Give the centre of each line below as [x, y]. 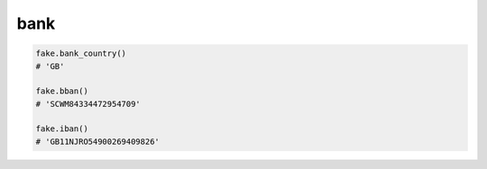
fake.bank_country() [81, 53]
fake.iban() [62, 129]
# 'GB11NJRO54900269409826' [97, 141]
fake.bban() [62, 91]
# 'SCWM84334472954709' [88, 104]
